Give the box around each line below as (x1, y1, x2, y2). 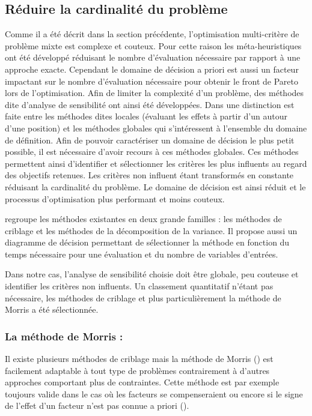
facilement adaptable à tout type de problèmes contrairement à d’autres (5, 364, 270, 376)
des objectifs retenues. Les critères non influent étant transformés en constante (5, 169, 294, 181)
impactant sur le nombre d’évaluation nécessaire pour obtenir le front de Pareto (5, 74, 298, 87)
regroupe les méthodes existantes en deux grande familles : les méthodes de (5, 213, 282, 225)
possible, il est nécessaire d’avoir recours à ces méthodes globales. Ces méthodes (5, 145, 299, 158)
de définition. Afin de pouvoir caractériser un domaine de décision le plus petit (5, 133, 295, 146)
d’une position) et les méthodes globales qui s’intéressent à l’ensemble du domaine (5, 121, 307, 134)
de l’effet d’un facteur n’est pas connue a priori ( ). (5, 399, 189, 412)
